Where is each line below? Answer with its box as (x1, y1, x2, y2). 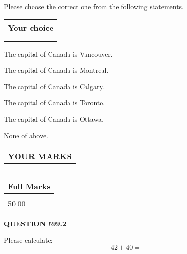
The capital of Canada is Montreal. (4, 65, 109, 75)
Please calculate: (4, 235, 53, 245)
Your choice (8, 21, 54, 33)
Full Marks (8, 180, 51, 192)
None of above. (4, 130, 48, 140)
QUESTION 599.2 (4, 219, 67, 229)
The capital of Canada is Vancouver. (4, 48, 113, 59)
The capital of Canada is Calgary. (4, 81, 104, 91)
